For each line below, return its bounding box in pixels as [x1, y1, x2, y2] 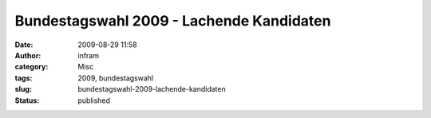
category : [14, 62, 49, 72]
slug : [14, 85, 32, 94]
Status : [14, 96, 40, 105]
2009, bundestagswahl [77, 73, 154, 83]
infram [77, 50, 100, 60]
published [77, 96, 111, 105]
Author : [14, 50, 42, 60]
